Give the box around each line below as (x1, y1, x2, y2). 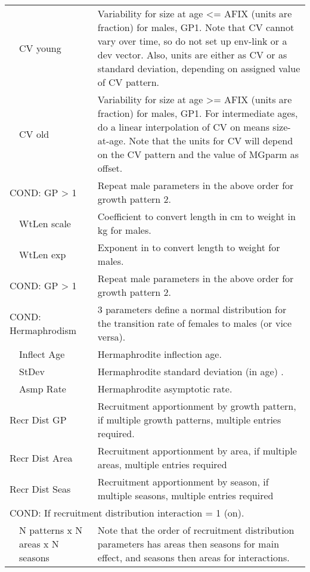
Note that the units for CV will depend (129, 134, 293, 147)
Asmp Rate (19, 382, 66, 395)
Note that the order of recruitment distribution (97, 523, 294, 537)
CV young (19, 41, 61, 55)
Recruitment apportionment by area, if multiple (97, 444, 297, 457)
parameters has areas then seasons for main (97, 537, 280, 551)
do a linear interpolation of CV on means (97, 120, 270, 134)
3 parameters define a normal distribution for (97, 302, 287, 316)
